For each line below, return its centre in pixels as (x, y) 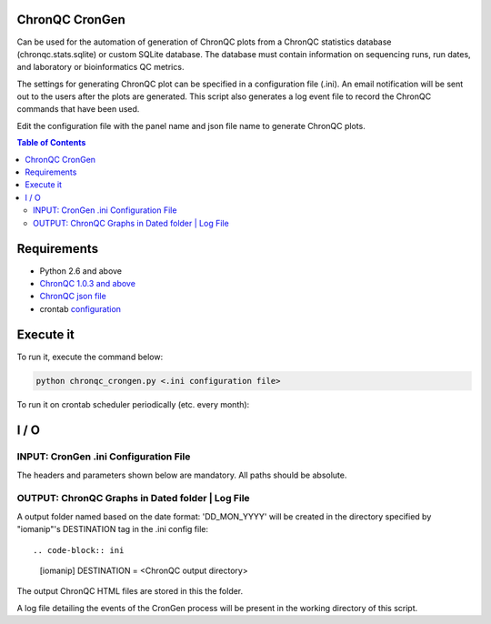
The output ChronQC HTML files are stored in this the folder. (130, 591)
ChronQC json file (73, 297)
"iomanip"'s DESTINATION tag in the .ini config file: (113, 529)
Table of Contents (51, 143)
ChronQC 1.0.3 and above (88, 283)
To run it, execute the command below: (90, 357)
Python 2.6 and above (81, 271)
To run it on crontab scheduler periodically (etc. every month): (133, 404)
